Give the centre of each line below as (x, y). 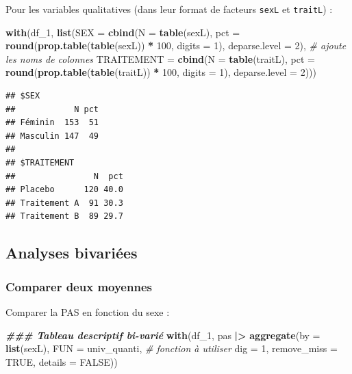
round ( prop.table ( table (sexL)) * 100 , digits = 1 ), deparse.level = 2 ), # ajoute (176, 45)
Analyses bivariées (72, 253)
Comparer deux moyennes (79, 286)
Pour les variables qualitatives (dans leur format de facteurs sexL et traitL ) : (169, 9)
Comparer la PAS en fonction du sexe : (88, 311)
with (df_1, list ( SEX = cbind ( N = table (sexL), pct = (123, 32)
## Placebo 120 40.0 (64, 190)
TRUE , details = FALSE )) (62, 361)
